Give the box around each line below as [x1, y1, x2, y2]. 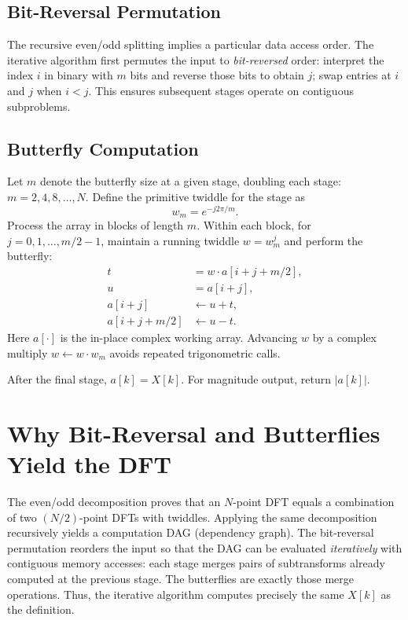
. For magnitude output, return [181, 371, 332, 387]
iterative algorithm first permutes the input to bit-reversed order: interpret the [7, 51, 384, 68]
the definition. [7, 601, 75, 618]
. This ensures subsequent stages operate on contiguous [88, 82, 354, 98]
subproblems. [7, 97, 71, 114]
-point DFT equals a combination [233, 493, 395, 510]
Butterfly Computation [7, 136, 199, 160]
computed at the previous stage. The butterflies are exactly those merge [7, 570, 355, 587]
